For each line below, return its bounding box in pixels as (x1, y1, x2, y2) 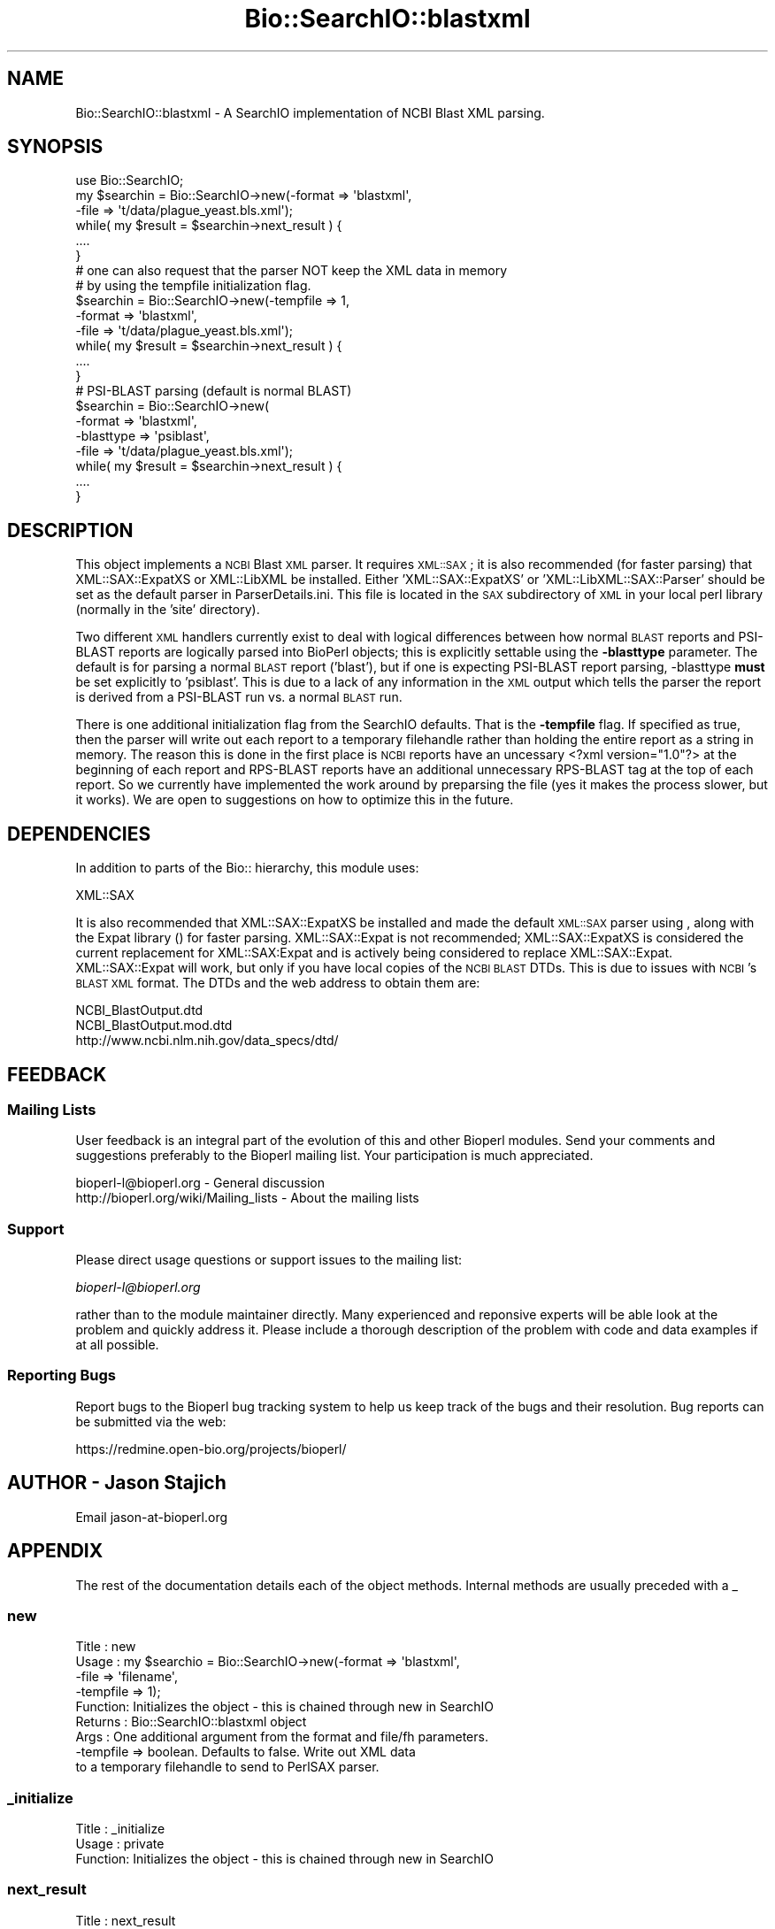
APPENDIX (7, 1540, 104, 1563)
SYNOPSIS (7, 135, 104, 158)
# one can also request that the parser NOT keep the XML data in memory (75, 263, 507, 279)
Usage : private (75, 1836, 165, 1852)
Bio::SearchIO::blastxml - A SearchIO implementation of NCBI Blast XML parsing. (75, 104, 545, 120)
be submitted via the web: (75, 1413, 226, 1429)
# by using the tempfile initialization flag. (75, 278, 311, 294)
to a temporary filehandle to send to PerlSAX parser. (75, 1759, 380, 1775)
